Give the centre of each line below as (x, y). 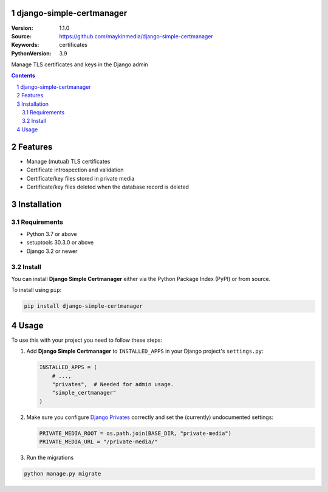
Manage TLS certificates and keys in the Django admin (80, 64)
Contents (23, 75)
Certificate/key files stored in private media (80, 178)
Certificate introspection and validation (75, 170)
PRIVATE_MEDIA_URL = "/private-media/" (98, 442)
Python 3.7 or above (52, 234)
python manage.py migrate (63, 474)
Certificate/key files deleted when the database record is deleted (108, 187)
